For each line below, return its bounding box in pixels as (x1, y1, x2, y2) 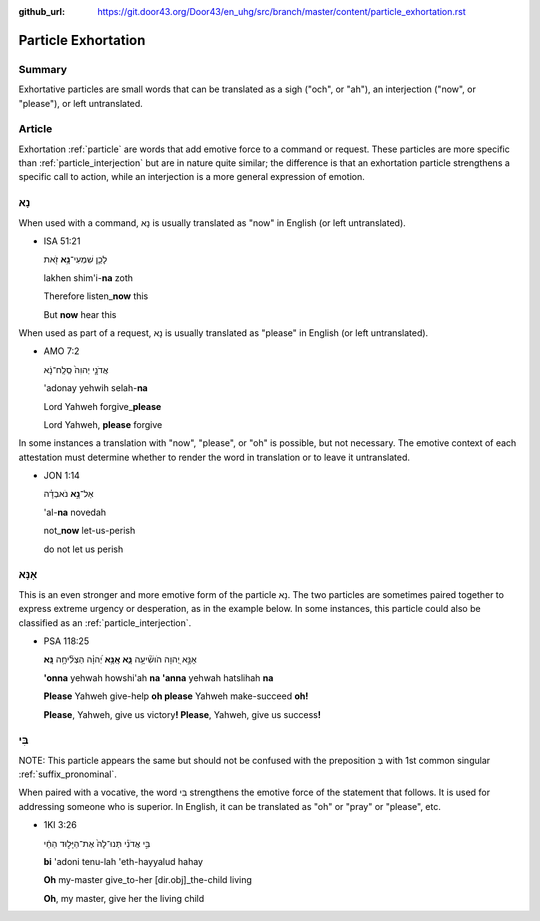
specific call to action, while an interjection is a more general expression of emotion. (18, 171, 365, 183)
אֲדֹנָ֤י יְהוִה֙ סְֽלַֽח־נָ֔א (43, 363, 109, 375)
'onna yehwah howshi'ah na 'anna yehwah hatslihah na (43, 671, 274, 684)
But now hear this (43, 308, 117, 320)
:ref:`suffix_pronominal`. (18, 768, 117, 780)
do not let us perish (43, 543, 124, 555)
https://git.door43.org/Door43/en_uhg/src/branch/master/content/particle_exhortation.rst (97, 6, 467, 17)
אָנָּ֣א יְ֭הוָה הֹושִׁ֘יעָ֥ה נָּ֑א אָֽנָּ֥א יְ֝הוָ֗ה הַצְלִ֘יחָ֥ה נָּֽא (43, 653, 197, 665)
